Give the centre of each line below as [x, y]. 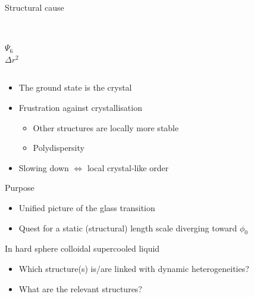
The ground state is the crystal [75, 87]
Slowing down [44, 167]
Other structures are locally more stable [106, 127]
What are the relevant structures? [80, 288]
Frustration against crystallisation [80, 107]
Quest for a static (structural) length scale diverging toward [128, 228]
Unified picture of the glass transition [87, 207]
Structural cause [35, 7]
